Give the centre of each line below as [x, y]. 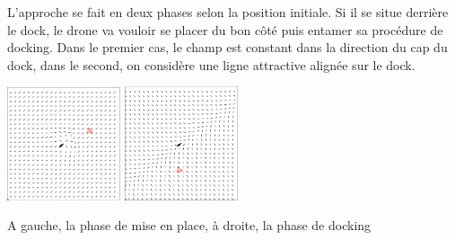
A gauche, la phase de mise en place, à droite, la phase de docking [189, 225]
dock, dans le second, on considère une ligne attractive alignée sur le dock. [211, 64]
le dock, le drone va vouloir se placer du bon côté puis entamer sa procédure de [225, 29]
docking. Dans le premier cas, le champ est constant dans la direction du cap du [227, 47]
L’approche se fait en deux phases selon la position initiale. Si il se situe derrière [228, 12]
